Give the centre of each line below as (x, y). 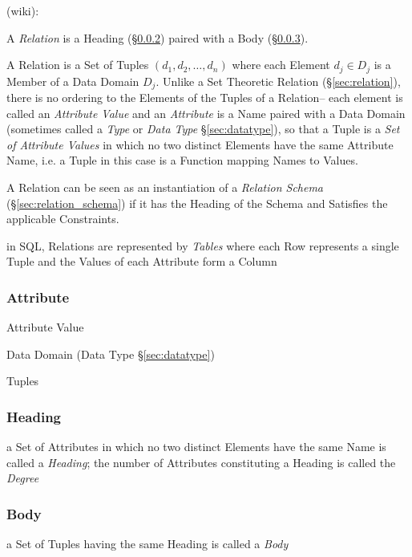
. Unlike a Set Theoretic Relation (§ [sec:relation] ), (278, 81)
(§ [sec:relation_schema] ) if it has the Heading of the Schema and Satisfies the (197, 203)
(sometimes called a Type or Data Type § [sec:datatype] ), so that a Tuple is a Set (203, 129)
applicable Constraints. (63, 219)
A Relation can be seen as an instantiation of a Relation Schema (165, 187)
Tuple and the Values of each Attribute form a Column (142, 261)
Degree (23, 478)
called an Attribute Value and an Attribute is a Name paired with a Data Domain (206, 113)
